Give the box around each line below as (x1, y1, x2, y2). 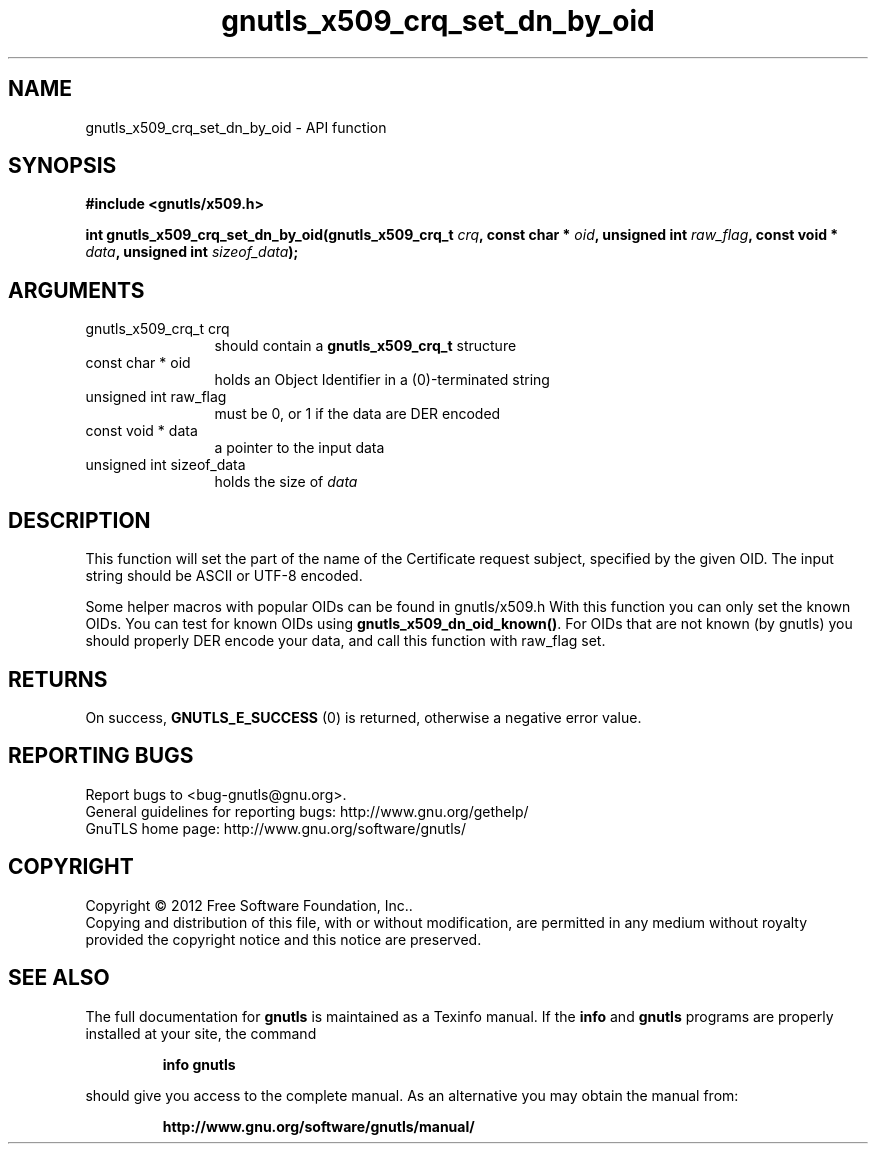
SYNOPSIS (8, 153, 117, 179)
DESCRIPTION (8, 507, 151, 533)
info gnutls (162, 1055, 236, 1073)
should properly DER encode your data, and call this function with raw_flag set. (85, 632, 606, 650)
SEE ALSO (8, 965, 110, 991)
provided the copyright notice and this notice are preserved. (85, 930, 482, 948)
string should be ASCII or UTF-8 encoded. (85, 567, 363, 585)
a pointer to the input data (214, 439, 385, 457)
